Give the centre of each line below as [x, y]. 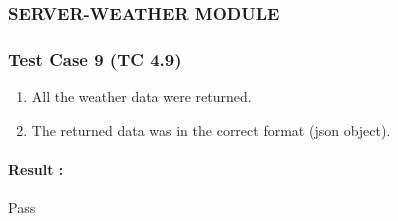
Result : [36, 168]
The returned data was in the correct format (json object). [211, 129]
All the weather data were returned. [141, 96]
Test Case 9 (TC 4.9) [95, 58]
